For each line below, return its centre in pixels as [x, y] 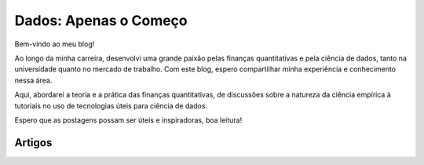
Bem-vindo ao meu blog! [55, 44]
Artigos [33, 143]
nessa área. [33, 80]
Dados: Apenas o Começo [101, 20]
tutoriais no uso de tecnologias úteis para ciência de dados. [111, 105]
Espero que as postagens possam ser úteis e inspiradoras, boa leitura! [128, 120]
